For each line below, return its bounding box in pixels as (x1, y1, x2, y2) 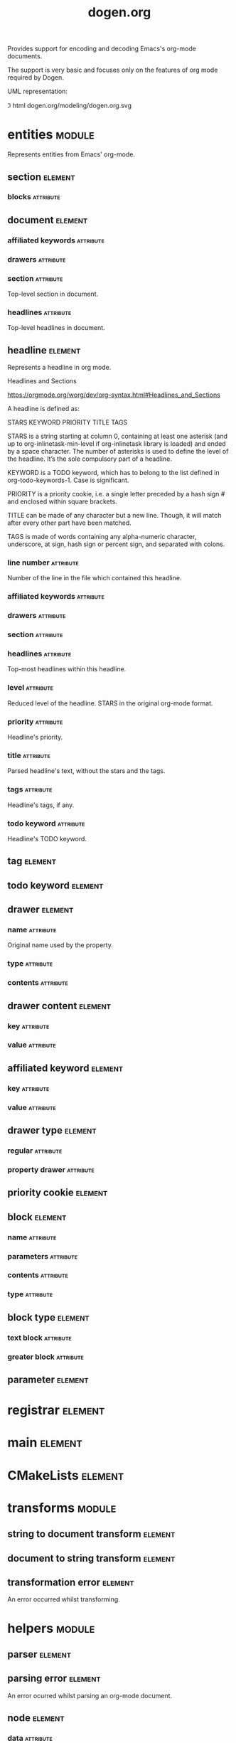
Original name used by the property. (7, 941, 114, 949)
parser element (7, 1648, 72, 1661)
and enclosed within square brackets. (7, 497, 117, 506)
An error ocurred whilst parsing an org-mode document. (7, 1691, 173, 1700)
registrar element (7, 1402, 105, 1419)
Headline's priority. (7, 733, 63, 742)
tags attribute (7, 784, 53, 794)
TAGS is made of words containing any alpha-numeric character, (7, 533, 197, 541)
